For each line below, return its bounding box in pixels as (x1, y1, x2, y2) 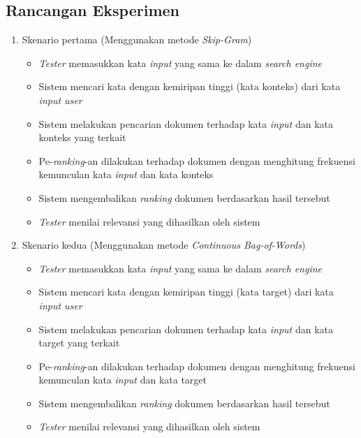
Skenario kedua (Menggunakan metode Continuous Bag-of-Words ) (22, 238, 306, 252)
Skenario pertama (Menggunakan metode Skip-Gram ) (22, 32, 252, 47)
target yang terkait (38, 335, 120, 350)
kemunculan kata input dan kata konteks (38, 167, 214, 182)
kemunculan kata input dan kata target (38, 372, 207, 387)
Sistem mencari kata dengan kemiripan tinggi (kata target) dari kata (38, 284, 334, 299)
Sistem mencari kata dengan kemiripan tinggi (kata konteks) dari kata (38, 79, 341, 94)
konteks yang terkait (38, 130, 126, 145)
